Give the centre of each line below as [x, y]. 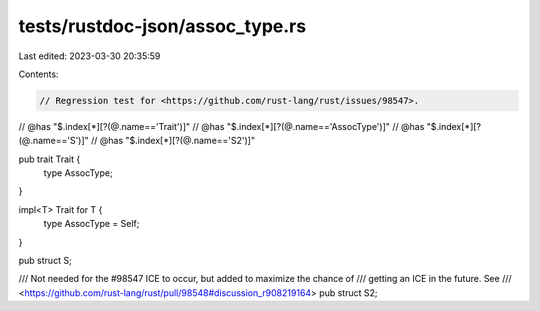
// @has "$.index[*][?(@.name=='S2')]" [172, 141]
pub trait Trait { [49, 159]
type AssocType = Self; [91, 224]
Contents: [38, 74]
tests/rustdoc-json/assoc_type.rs [162, 26]
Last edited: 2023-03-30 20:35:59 [89, 56]
